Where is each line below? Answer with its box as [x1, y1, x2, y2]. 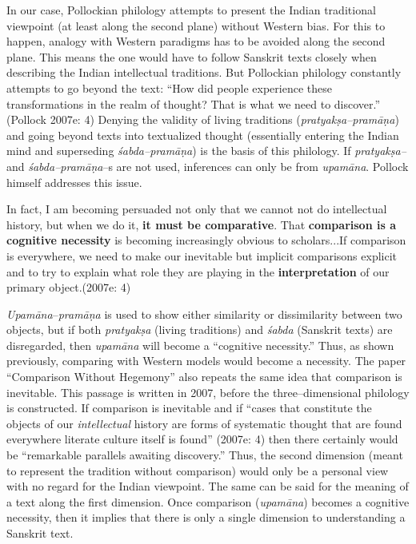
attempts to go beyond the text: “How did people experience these [6, 79, 332, 96]
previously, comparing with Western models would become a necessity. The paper [6, 352, 406, 369]
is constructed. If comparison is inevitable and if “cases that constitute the [6, 399, 372, 416]
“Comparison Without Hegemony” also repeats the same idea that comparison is [6, 368, 402, 385]
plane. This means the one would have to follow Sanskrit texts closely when [6, 48, 377, 65]
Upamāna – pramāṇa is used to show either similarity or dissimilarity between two [6, 305, 402, 322]
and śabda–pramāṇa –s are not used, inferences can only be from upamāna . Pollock [6, 157, 409, 174]
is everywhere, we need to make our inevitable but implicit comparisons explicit [6, 247, 398, 264]
